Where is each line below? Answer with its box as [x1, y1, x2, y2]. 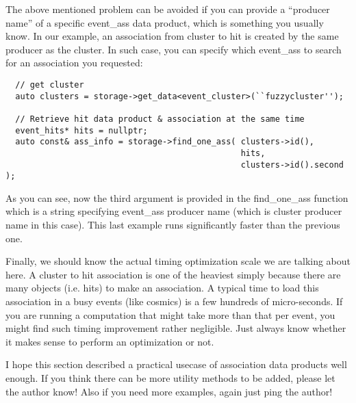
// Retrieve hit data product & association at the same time [15, 114, 305, 124]
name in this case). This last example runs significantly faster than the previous [5, 218, 340, 232]
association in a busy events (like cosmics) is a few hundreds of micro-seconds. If [5, 294, 343, 309]
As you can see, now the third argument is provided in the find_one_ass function [5, 190, 348, 205]
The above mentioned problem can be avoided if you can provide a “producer [5, 2, 330, 16]
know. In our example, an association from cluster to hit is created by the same [5, 29, 339, 43]
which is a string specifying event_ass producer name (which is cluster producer [5, 204, 342, 218]
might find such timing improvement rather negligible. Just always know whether [5, 321, 346, 335]
